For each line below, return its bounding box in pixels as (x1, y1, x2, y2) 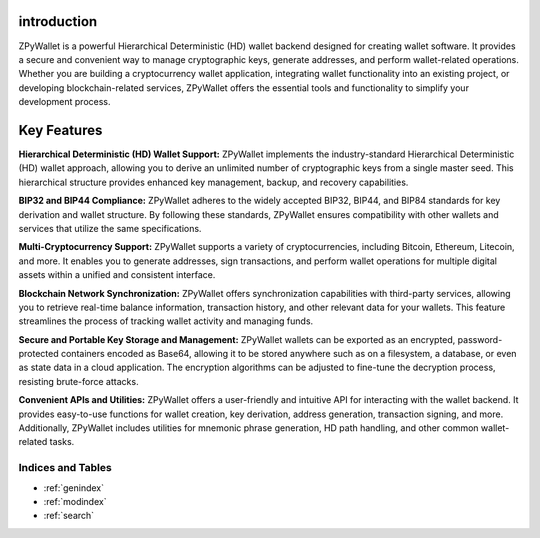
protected (18, 348, 59, 360)
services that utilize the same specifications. (18, 222, 202, 234)
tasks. (49, 436, 75, 448)
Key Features (18, 121, 103, 139)
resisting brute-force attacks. (18, 375, 139, 387)
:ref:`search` (43, 510, 95, 522)
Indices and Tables (18, 461, 112, 475)
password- (457, 333, 503, 345)
